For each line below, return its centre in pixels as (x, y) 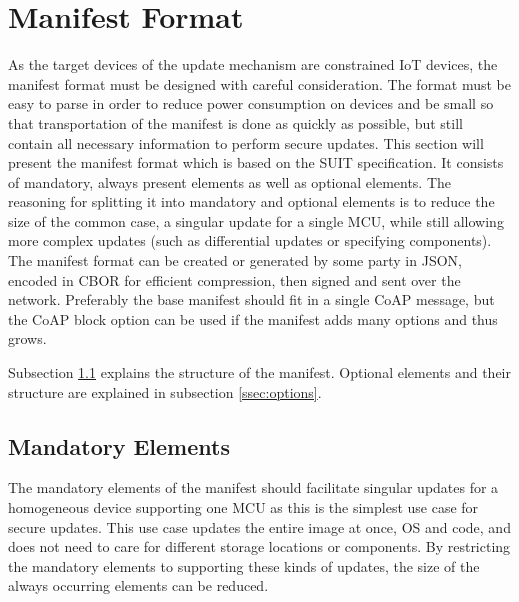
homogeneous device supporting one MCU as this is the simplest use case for (243, 507)
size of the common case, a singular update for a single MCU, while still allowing (256, 220)
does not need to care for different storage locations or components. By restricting (259, 546)
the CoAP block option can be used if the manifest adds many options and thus (253, 318)
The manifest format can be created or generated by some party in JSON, (235, 260)
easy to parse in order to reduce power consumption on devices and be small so (251, 103)
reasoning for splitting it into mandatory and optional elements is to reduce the (251, 201)
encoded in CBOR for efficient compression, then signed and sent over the (234, 279)
